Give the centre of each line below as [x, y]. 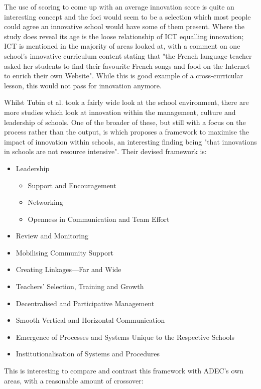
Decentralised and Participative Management [85, 303]
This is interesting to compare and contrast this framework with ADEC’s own [124, 371]
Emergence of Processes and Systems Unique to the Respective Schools [125, 337]
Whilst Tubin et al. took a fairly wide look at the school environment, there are [126, 102]
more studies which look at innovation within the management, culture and [120, 112]
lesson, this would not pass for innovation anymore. [83, 85]
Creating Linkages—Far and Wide [69, 269]
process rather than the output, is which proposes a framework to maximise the [126, 132]
